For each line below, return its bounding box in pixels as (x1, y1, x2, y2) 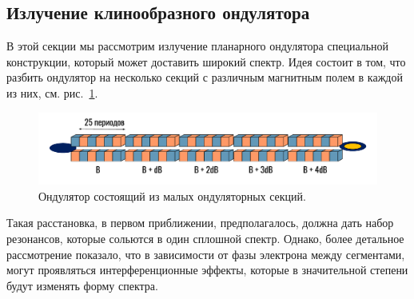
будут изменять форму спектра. (6, 277, 158, 293)
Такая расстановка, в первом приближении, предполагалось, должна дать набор (6, 214, 394, 231)
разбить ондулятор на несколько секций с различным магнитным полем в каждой (6, 69, 403, 86)
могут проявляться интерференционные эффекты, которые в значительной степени (6, 261, 408, 278)
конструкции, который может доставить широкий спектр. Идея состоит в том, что (6, 53, 406, 70)
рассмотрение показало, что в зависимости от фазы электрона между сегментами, (6, 245, 405, 262)
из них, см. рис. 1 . (6, 84, 98, 101)
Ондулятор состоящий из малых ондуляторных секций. (38, 187, 306, 204)
